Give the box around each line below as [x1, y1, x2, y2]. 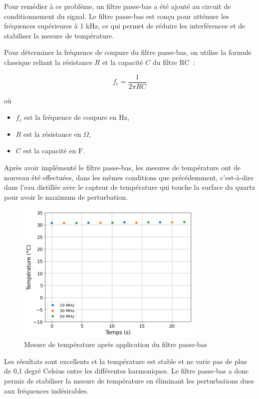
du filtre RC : [152, 56, 195, 67]
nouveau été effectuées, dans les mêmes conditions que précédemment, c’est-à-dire [4, 172, 254, 182]
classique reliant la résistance [4, 56, 92, 67]
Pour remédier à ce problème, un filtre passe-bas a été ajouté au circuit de [4, 1, 231, 11]
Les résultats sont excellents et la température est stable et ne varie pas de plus [4, 356, 247, 366]
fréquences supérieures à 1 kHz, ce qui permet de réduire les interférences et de [4, 20, 246, 31]
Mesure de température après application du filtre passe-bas [24, 339, 207, 350]
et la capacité [102, 56, 143, 67]
